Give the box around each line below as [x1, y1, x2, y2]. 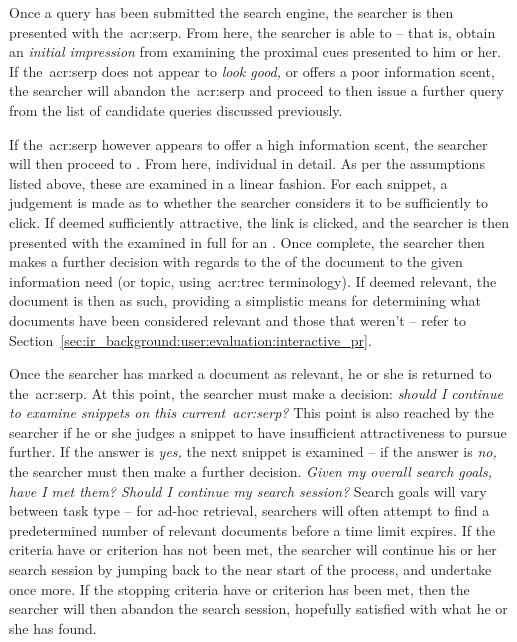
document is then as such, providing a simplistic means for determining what [9, 290, 481, 311]
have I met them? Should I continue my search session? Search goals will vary [9, 480, 487, 501]
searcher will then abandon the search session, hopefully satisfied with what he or [9, 598, 508, 619]
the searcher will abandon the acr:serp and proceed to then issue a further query [9, 80, 504, 101]
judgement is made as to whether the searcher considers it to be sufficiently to [9, 192, 488, 213]
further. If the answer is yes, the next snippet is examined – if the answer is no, [9, 441, 497, 462]
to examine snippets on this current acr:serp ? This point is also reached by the [9, 402, 494, 423]
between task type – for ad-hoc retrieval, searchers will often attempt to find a [9, 500, 490, 521]
